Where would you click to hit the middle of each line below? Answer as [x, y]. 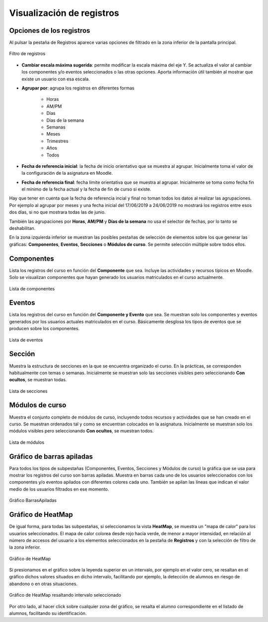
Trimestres [58, 141]
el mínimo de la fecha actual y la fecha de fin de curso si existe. [86, 189]
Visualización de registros [64, 13]
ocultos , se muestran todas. [38, 380]
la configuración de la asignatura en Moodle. [67, 173]
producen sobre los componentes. [44, 329]
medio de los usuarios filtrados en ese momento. [59, 489]
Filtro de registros [27, 54]
